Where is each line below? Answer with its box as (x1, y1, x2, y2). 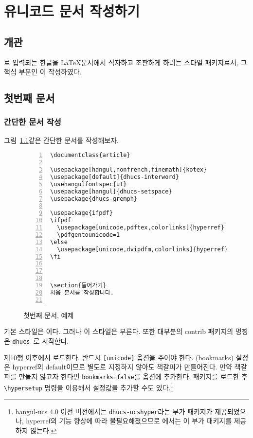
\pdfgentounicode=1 (57, 231, 120, 238)
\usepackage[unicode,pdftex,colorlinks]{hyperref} (57, 224, 224, 231)
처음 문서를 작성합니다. (50, 289, 114, 296)
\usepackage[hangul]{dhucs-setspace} (50, 188, 172, 195)
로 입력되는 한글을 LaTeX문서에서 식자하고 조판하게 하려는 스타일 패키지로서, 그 (4, 57, 247, 67)
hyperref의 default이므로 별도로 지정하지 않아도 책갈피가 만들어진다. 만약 (12, 362, 233, 372)
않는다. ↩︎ (30, 425, 57, 436)
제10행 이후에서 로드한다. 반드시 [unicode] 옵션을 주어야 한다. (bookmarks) (4, 352, 234, 362)
